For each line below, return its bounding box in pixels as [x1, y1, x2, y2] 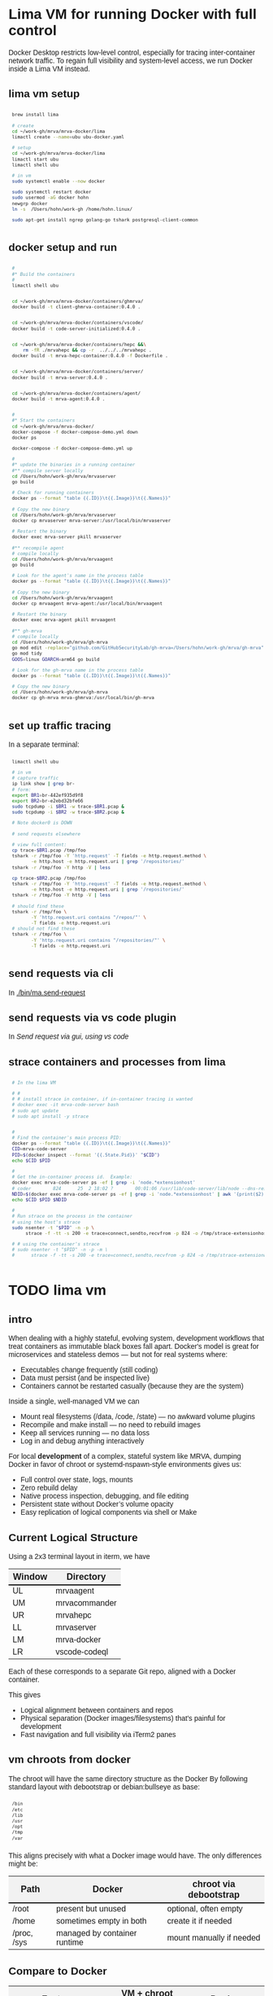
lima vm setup [8, 87, 80, 100]
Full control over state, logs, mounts [19, 1475, 133, 1485]
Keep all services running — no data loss [19, 1429, 150, 1438]
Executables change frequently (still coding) [19, 1365, 158, 1375]
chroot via [192, 1878, 236, 1889]
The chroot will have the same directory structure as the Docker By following [8, 1774, 248, 1784]
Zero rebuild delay [19, 1483, 78, 1493]
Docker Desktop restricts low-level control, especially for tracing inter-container [8, 47, 256, 57]
